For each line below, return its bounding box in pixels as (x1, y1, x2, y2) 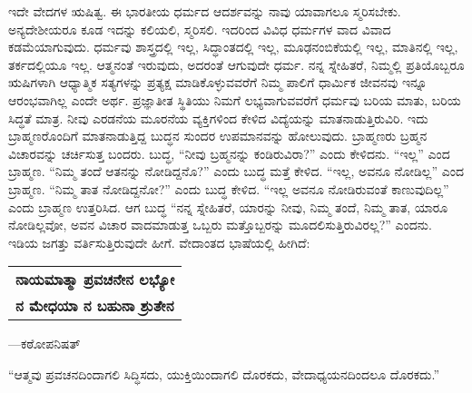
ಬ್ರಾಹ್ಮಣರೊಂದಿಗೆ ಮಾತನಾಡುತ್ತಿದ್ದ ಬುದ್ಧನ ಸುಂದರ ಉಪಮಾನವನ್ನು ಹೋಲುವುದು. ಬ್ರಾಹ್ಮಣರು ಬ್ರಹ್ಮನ (8, 126, 428, 145)
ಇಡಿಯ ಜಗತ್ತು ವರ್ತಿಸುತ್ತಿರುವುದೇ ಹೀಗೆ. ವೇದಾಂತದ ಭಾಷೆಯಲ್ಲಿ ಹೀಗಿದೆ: (8, 232, 310, 251)
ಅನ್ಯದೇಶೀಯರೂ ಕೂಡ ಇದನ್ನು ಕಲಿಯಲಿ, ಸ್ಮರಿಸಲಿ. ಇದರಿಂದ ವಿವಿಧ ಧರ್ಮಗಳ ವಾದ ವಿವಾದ (8, 19, 391, 38)
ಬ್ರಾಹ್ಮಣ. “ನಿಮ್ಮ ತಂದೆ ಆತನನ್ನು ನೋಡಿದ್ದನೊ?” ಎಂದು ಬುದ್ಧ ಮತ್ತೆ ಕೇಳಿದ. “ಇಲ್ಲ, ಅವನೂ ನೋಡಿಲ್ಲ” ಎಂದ (8, 162, 464, 181)
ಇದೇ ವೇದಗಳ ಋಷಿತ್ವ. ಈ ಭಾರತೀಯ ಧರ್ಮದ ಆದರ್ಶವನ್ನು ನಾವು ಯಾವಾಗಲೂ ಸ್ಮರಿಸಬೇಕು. (8, 2, 401, 20)
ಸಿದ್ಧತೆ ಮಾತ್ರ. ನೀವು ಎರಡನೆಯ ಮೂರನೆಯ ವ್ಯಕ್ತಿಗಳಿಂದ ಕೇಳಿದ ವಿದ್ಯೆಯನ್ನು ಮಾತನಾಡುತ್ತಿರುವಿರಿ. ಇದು (8, 108, 428, 127)
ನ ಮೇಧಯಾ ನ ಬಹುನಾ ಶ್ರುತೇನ (15, 295, 174, 317)
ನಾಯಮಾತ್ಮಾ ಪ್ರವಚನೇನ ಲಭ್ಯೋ (15, 269, 175, 290)
